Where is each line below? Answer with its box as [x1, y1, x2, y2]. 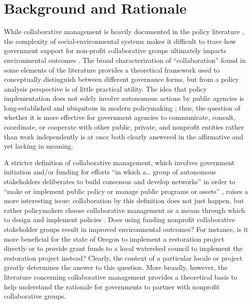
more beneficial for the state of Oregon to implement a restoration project [4, 233, 225, 244]
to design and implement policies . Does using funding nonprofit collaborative [4, 214, 235, 225]
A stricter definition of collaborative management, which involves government [4, 157, 234, 167]
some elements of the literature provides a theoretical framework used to [4, 64, 220, 75]
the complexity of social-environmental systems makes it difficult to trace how [4, 36, 236, 46]
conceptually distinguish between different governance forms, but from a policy [4, 74, 239, 84]
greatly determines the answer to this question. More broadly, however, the [4, 262, 228, 272]
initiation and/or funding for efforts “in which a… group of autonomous [4, 167, 216, 177]
